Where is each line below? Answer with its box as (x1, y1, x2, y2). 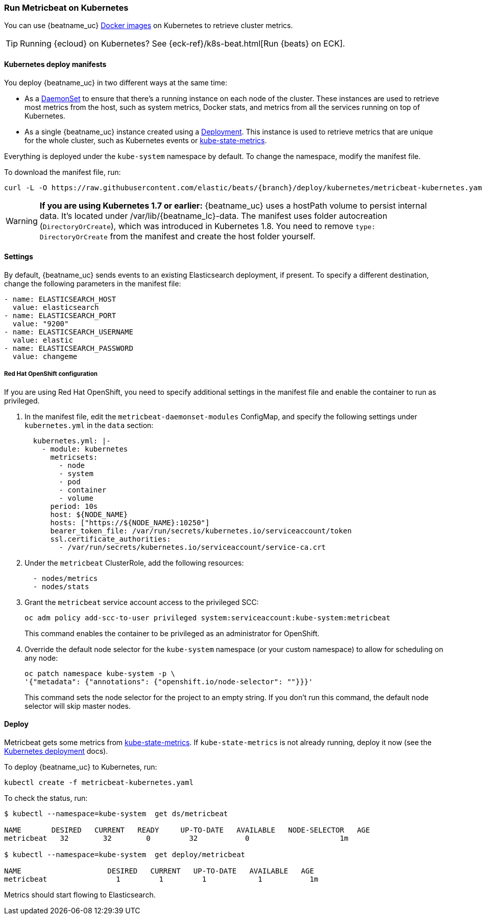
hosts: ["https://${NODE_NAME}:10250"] (50, 518, 210, 527)
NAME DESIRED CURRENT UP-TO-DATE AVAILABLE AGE (4, 866, 314, 875)
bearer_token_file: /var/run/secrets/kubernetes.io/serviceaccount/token (50, 526, 352, 535)
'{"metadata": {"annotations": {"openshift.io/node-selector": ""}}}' (25, 677, 313, 686)
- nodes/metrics (33, 574, 98, 582)
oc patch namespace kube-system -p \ (25, 669, 176, 678)
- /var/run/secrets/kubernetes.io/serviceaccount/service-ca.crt (59, 543, 326, 551)
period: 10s (50, 502, 98, 510)
